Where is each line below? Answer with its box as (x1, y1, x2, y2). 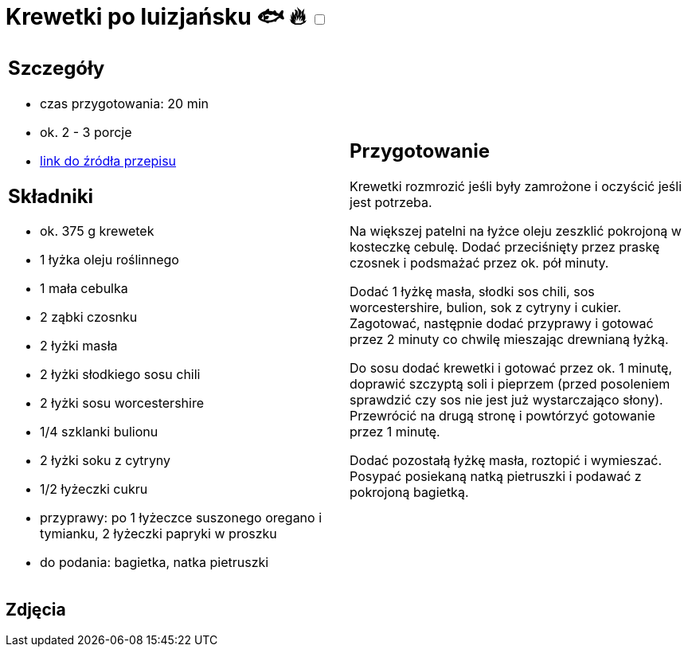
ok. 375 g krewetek (40, 223, 154, 240)
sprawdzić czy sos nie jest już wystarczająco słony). (350, 392, 663, 409)
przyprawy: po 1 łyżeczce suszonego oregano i (40, 510, 322, 526)
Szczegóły (8, 56, 105, 80)
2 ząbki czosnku (40, 309, 138, 326)
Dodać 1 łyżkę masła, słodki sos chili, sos (350, 283, 595, 300)
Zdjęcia (6, 599, 66, 620)
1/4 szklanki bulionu (40, 424, 158, 440)
